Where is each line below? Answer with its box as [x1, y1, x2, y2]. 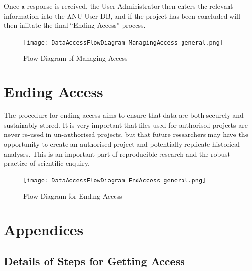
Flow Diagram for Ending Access [23, 191, 122, 201]
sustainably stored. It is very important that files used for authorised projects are [4, 119, 248, 130]
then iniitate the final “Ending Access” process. [4, 20, 146, 30]
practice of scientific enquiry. [4, 158, 90, 168]
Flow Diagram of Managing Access [23, 53, 128, 63]
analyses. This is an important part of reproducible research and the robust [4, 148, 230, 158]
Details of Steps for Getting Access [4, 253, 185, 268]
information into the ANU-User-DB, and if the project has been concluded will [4, 10, 240, 21]
